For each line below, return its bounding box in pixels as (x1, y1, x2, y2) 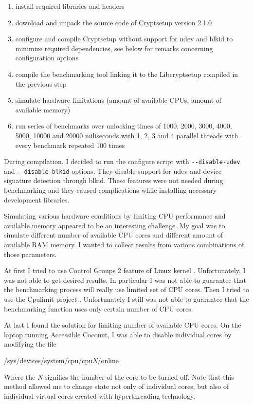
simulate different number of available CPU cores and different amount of (4, 230, 223, 240)
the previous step (15, 78, 67, 89)
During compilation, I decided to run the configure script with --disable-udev (4, 156, 240, 166)
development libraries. (4, 194, 70, 204)
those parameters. (4, 249, 57, 259)
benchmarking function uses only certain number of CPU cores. (4, 303, 193, 313)
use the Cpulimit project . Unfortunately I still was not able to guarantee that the (4, 294, 249, 304)
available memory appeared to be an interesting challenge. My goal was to (4, 220, 225, 230)
